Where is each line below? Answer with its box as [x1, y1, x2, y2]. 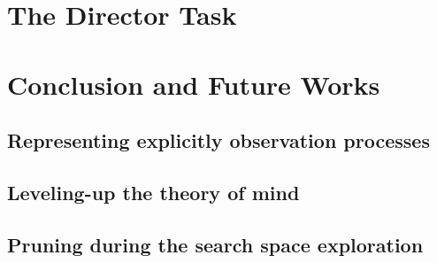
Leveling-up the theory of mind [7, 178, 300, 205]
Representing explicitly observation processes [7, 127, 430, 154]
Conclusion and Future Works [7, 66, 380, 102]
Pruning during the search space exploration [7, 230, 424, 258]
